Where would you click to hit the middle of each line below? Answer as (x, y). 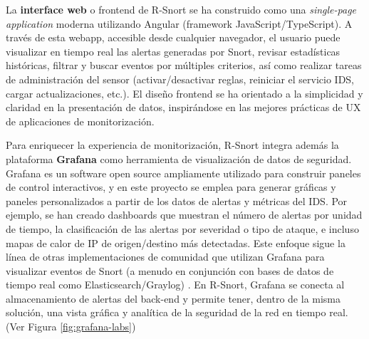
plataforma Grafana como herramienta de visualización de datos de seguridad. (179, 158)
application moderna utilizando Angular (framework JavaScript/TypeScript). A (179, 23)
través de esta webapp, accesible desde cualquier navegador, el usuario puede (173, 37)
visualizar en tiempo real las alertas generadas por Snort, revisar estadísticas (173, 51)
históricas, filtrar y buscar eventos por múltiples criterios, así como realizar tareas (184, 65)
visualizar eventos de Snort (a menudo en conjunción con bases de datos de (170, 270)
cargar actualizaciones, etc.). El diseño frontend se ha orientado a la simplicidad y (184, 93)
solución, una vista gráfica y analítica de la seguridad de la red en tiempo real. (177, 312)
